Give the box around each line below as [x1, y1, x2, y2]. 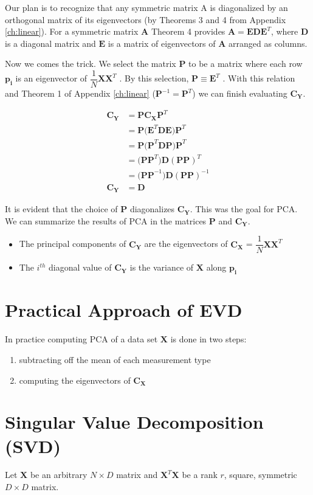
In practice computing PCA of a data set [5, 333, 158, 345]
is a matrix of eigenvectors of [108, 36, 216, 49]
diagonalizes [129, 202, 175, 215]
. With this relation [222, 72, 295, 85]
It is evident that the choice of [5, 202, 118, 215]
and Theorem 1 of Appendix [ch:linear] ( [5, 87, 156, 100]
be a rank [182, 468, 218, 481]
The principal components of [19, 237, 126, 250]
